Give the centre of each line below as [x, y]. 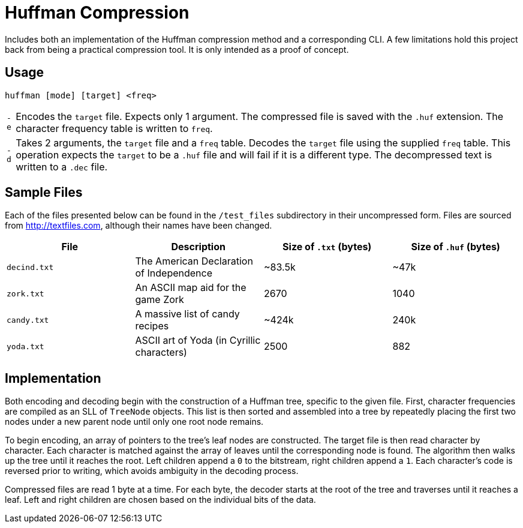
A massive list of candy [187, 314]
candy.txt [28, 320]
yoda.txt [25, 346]
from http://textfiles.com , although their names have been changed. [139, 226]
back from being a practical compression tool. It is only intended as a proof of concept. [177, 49]
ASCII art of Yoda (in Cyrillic [198, 340]
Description [198, 247]
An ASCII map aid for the [191, 288]
